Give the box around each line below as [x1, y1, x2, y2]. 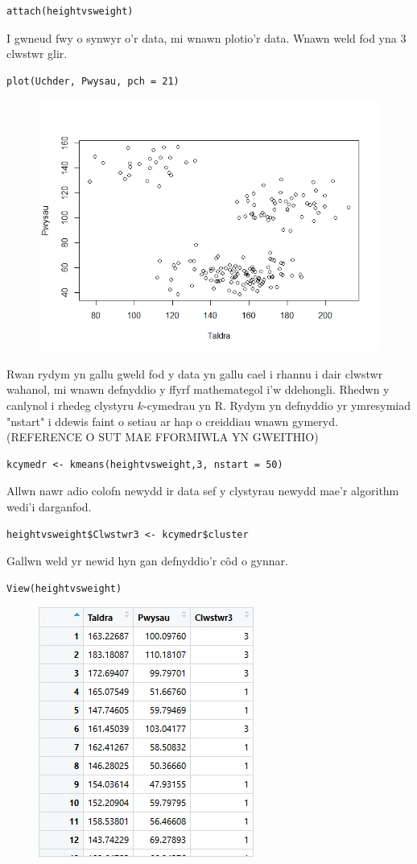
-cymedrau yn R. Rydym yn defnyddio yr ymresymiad [143, 397, 411, 414]
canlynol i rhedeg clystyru [6, 397, 134, 414]
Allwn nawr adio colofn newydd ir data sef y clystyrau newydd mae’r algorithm [6, 482, 399, 499]
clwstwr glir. [6, 45, 68, 62]
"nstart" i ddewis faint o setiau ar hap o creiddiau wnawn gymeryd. [6, 412, 338, 429]
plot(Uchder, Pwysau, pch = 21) [6, 75, 180, 87]
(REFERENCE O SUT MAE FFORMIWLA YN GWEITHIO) [6, 428, 319, 445]
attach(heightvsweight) [6, 6, 134, 17]
